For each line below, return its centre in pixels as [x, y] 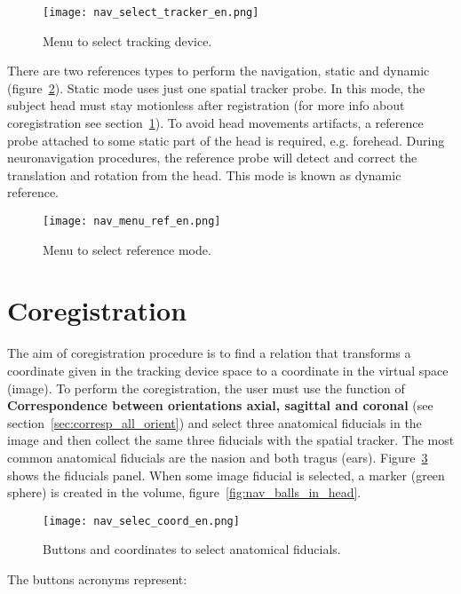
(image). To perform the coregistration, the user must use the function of [206, 388]
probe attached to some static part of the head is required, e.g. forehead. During [226, 140]
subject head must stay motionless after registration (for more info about [206, 105]
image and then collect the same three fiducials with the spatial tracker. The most [231, 440]
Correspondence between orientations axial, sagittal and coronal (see [220, 405]
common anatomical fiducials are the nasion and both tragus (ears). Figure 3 [218, 457]
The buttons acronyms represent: [97, 578]
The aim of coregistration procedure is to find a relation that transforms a [209, 353]
